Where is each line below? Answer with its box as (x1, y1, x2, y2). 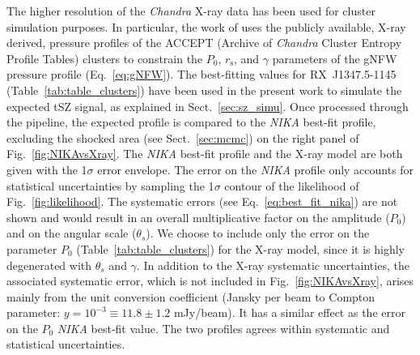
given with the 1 (6, 160, 87, 177)
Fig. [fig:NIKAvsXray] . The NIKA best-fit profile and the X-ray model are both (6, 145, 403, 162)
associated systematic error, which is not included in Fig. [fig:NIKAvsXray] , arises (6, 272, 414, 289)
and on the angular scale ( (6, 225, 137, 242)
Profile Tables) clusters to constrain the (6, 49, 203, 66)
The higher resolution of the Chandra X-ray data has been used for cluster (6, 2, 375, 19)
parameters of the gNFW (272, 49, 397, 66)
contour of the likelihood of (224, 177, 359, 194)
